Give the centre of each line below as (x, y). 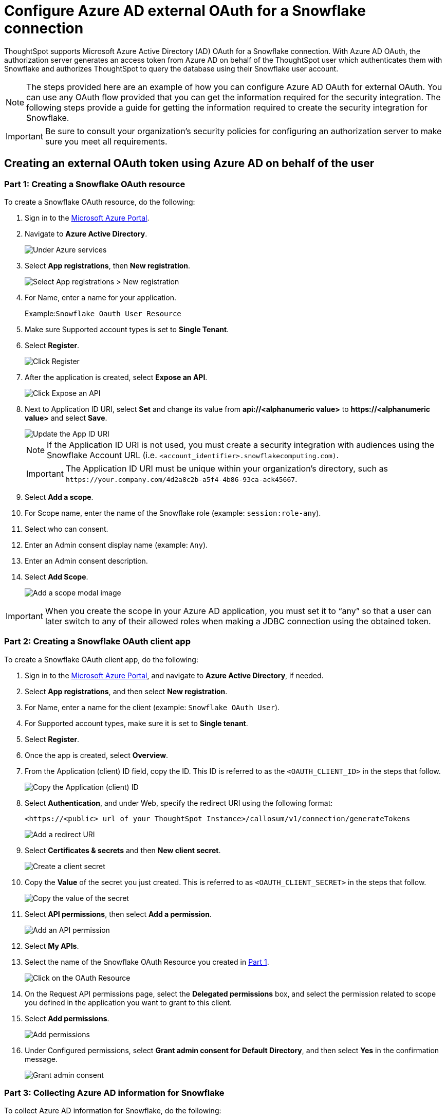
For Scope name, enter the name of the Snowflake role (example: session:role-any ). (173, 513)
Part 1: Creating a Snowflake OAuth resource (95, 184)
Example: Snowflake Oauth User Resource (103, 313)
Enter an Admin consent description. (86, 561)
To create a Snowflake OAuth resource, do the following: (100, 202)
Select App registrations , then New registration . (108, 265)
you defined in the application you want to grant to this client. (128, 1002)
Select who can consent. (67, 529)
